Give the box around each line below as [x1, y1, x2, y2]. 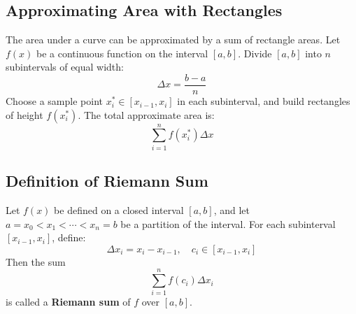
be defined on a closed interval [54, 202, 184, 217]
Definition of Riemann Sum [6, 170, 208, 192]
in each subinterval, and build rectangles [177, 94, 350, 108]
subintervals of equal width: [6, 59, 124, 74]
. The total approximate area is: [78, 107, 215, 122]
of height [6, 107, 43, 122]
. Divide [238, 45, 272, 60]
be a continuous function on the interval [36, 45, 208, 60]
